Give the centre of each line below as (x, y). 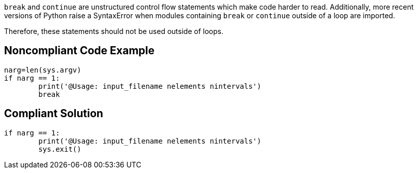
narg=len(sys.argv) (43, 70)
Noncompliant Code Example (79, 51)
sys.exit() (60, 149)
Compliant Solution (54, 114)
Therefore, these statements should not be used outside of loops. (114, 31)
